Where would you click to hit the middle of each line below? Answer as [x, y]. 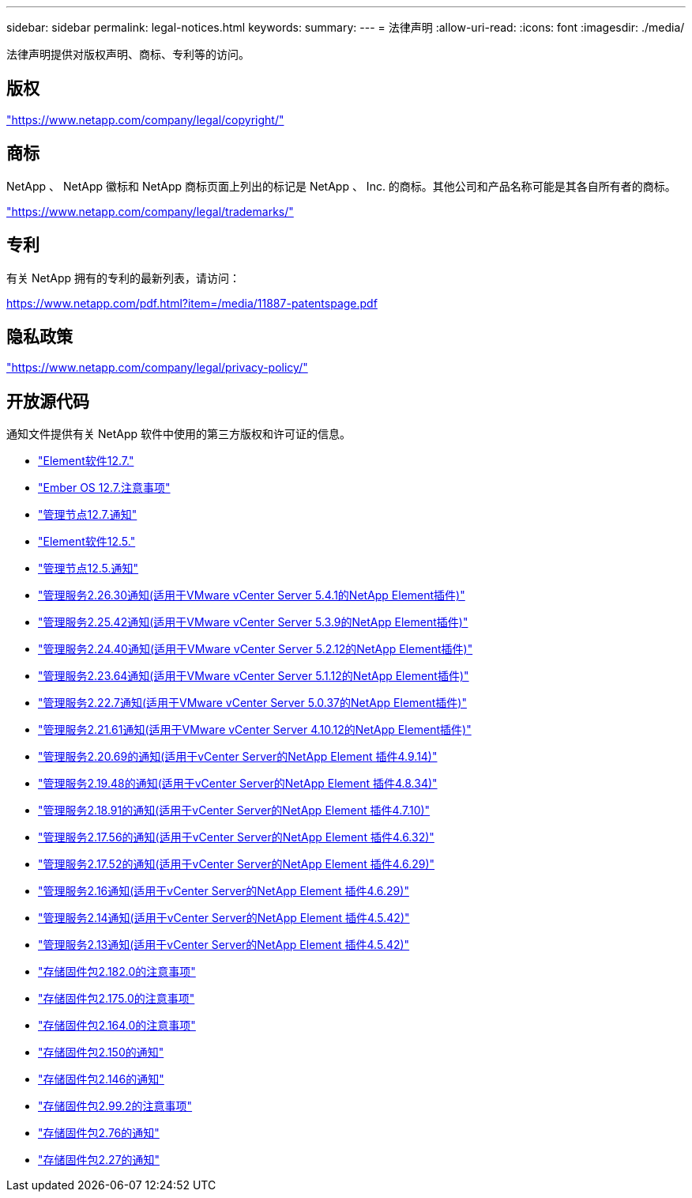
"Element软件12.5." [87, 542]
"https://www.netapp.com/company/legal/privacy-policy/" [157, 368]
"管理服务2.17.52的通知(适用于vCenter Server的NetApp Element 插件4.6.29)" [237, 864]
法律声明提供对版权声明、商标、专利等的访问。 [128, 54]
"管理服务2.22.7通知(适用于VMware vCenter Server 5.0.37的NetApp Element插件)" [252, 703]
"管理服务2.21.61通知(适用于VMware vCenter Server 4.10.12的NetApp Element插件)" [255, 730]
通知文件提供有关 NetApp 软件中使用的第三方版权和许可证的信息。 [179, 434]
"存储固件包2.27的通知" [99, 1160]
